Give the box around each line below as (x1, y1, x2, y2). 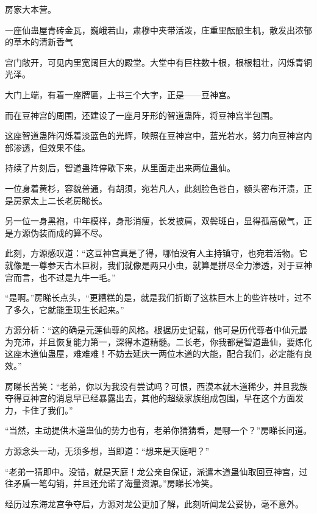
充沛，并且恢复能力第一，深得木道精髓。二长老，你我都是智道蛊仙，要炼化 (13, 335, 312, 348)
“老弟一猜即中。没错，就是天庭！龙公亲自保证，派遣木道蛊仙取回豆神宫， (5, 465, 299, 477)
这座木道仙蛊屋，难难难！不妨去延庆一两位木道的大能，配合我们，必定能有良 (5, 347, 312, 360)
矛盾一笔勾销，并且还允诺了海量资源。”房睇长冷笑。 (13, 477, 218, 490)
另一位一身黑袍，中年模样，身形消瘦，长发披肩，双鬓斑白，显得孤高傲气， (5, 214, 304, 227)
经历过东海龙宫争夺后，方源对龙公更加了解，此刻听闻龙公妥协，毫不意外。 (5, 497, 304, 510)
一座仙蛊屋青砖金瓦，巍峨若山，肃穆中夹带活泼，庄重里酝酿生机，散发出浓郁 (5, 23, 312, 36)
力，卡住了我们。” (5, 403, 73, 416)
